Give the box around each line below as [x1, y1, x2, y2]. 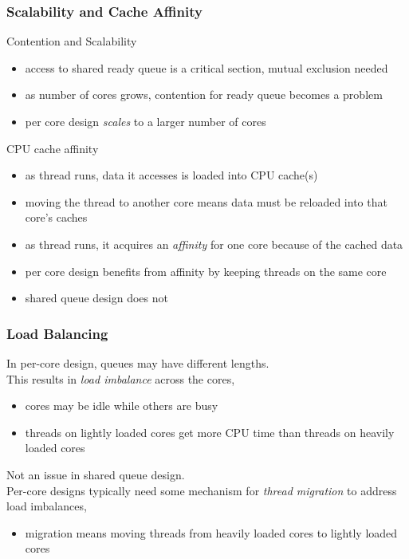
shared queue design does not [25, 289, 168, 306]
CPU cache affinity [6, 140, 99, 156]
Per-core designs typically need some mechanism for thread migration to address [6, 482, 397, 498]
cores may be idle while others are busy [25, 397, 218, 414]
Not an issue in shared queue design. [6, 466, 185, 482]
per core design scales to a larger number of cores [25, 113, 266, 129]
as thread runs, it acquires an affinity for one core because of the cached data [25, 235, 403, 252]
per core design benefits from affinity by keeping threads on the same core [25, 262, 387, 279]
